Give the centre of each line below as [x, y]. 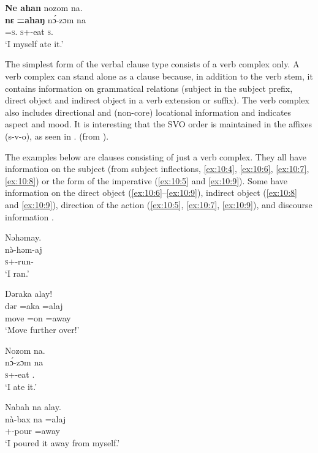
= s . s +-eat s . [29, 32]
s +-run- [19, 261]
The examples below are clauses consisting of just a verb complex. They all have [156, 156]
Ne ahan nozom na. [44, 7]
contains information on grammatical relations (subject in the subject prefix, [149, 88]
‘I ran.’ [17, 273]
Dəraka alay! [29, 294]
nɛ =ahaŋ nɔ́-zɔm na [45, 19]
